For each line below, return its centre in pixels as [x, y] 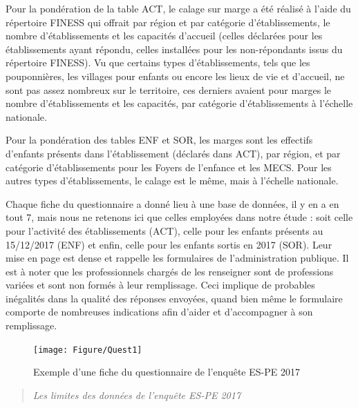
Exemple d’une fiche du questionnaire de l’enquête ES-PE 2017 [167, 372]
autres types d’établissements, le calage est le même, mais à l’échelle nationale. [172, 181]
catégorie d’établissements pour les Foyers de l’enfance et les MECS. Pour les [169, 167]
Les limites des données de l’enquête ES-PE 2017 [137, 395]
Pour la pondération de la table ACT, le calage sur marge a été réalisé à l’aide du [178, 8]
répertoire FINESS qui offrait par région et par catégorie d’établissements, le [168, 22]
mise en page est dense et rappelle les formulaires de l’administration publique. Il [177, 258]
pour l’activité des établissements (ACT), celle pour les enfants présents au [164, 230]
